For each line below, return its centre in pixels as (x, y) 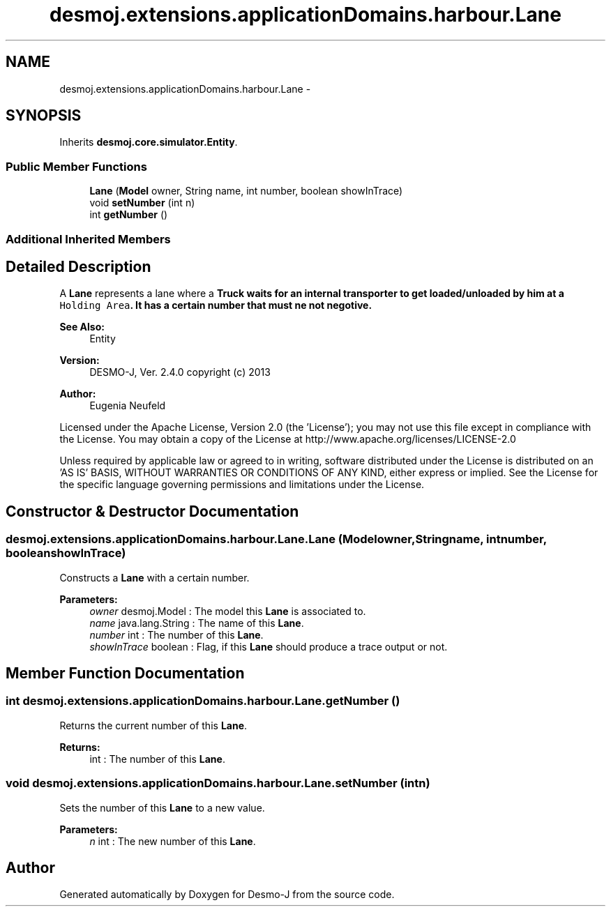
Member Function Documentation (125, 674)
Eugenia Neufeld (128, 406)
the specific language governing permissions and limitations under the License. (242, 485)
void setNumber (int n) (142, 203)
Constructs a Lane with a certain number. (154, 577)
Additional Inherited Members (88, 239)
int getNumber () (129, 215)
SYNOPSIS (44, 116)
